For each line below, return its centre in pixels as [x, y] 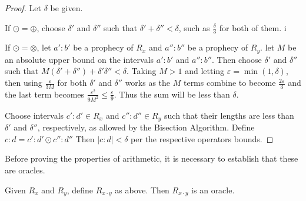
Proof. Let [23, 8]
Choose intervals [34, 115]
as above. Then [142, 190]
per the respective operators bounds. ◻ [202, 138]
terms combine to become [229, 83]
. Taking [142, 71]
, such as [194, 27]
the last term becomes [45, 94]
